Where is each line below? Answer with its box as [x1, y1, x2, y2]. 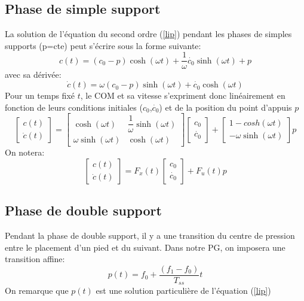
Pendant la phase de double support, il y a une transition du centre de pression [5, 229, 295, 242]
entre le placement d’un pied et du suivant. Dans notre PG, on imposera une [5, 241, 285, 253]
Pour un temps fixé [5, 89, 75, 102]
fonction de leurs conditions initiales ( [5, 101, 143, 113]
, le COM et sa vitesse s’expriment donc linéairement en [80, 89, 285, 102]
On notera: [5, 146, 45, 159]
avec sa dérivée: [5, 68, 62, 81]
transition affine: [5, 253, 65, 265]
